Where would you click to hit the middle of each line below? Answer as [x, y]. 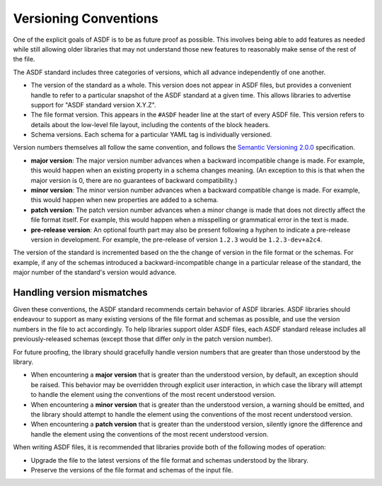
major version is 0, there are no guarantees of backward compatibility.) [134, 180]
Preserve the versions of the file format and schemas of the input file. [132, 470]
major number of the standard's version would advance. [95, 273]
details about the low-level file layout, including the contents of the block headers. [150, 124]
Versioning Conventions [86, 18]
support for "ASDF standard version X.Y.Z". [93, 105]
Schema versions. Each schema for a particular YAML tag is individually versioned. [151, 135]
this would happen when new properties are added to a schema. [125, 200]
